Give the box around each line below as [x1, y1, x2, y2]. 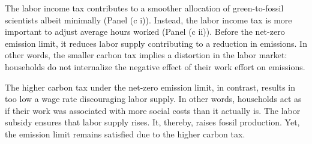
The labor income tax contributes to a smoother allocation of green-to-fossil [5, 2, 284, 14]
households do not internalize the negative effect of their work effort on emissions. [5, 60, 305, 73]
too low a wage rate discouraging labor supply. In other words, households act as [5, 92, 302, 105]
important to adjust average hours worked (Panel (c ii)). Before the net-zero [5, 25, 285, 38]
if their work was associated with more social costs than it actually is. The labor [5, 104, 301, 116]
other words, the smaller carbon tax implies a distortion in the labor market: [5, 49, 287, 61]
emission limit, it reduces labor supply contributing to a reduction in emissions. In [5, 37, 307, 49]
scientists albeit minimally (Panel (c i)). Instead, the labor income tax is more [5, 13, 292, 26]
